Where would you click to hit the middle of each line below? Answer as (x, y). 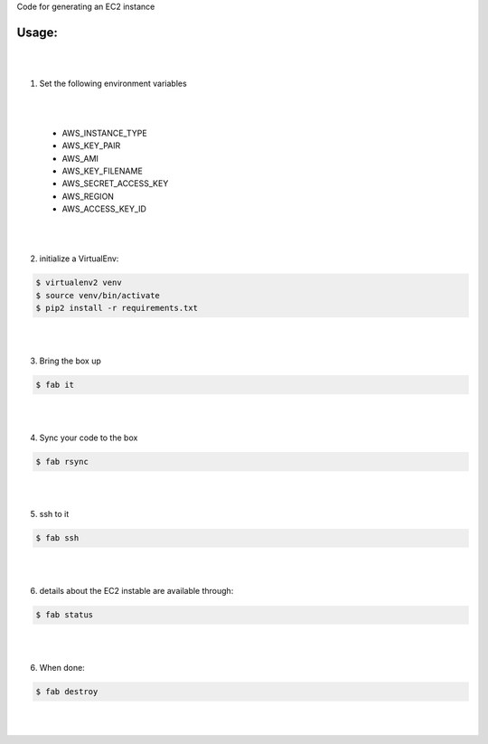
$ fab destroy (67, 691)
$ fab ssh (57, 538)
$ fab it (55, 385)
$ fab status (65, 615)
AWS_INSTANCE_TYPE (105, 133)
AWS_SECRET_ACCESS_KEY (115, 184)
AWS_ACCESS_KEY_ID (104, 209)
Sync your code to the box (89, 438)
